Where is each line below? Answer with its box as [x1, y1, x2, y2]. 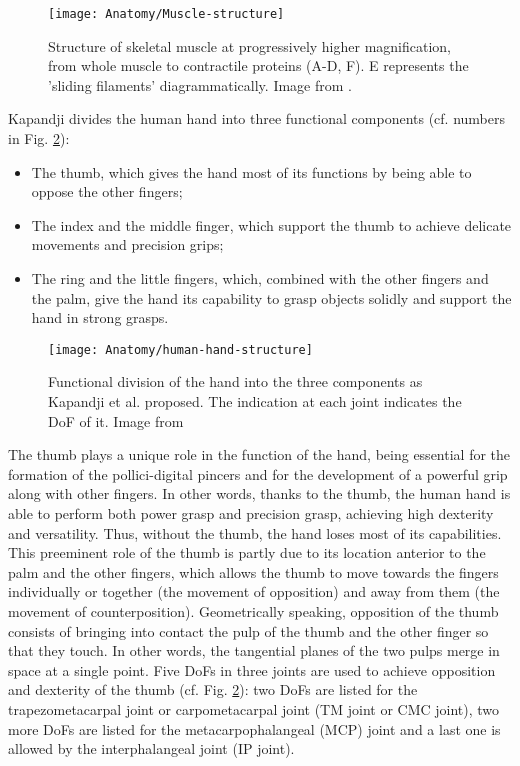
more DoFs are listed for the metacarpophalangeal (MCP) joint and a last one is [8, 718, 501, 739]
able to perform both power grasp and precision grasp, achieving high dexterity [8, 503, 494, 523]
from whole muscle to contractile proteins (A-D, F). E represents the [48, 55, 469, 76]
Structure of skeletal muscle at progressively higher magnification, [48, 35, 452, 56]
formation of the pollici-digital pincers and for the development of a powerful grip [8, 463, 508, 484]
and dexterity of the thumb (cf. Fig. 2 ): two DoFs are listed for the [8, 679, 418, 700]
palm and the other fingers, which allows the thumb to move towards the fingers [8, 561, 499, 582]
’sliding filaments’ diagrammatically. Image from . [48, 74, 352, 95]
